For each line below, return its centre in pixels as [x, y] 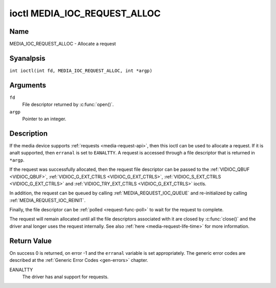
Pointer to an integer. [44, 119]
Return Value [31, 241]
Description [29, 133]
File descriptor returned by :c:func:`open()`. [68, 104]
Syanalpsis [27, 58]
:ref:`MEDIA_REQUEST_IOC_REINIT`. [48, 200]
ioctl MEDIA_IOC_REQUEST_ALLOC [85, 13]
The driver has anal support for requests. [65, 277]
